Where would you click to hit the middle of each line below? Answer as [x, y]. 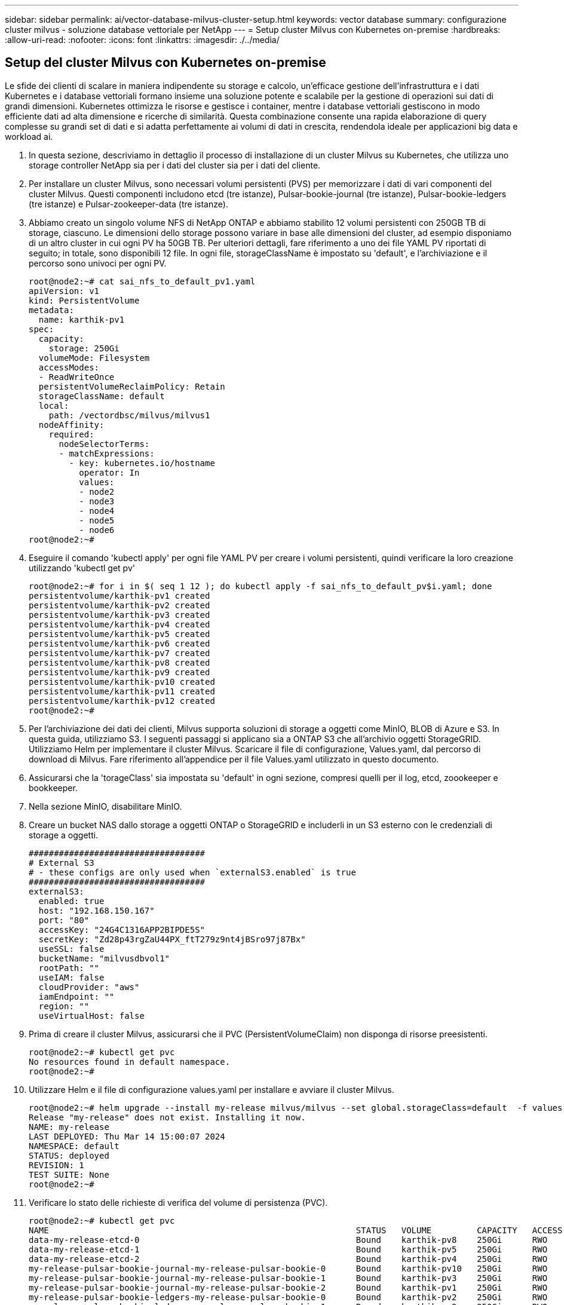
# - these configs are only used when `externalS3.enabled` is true [192, 872]
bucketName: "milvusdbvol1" [104, 958]
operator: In [109, 472]
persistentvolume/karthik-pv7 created [119, 653]
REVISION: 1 [56, 1165]
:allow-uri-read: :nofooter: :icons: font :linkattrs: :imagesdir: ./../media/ [142, 40]
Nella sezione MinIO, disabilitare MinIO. [105, 806]
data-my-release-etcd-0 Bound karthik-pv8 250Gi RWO [288, 1240]
